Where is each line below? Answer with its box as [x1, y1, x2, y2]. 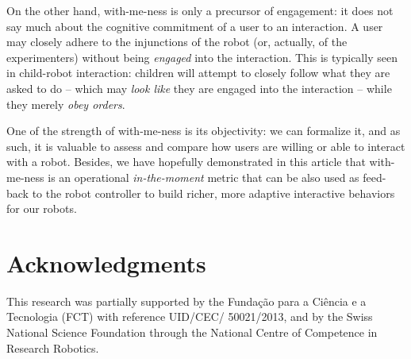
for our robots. [6, 200, 77, 217]
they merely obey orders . [6, 95, 125, 112]
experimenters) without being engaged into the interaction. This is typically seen [6, 48, 398, 65]
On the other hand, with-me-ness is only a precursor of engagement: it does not [6, 2, 394, 18]
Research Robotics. [6, 339, 99, 356]
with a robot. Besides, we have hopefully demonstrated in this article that [6, 153, 366, 170]
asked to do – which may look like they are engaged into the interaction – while [6, 79, 392, 96]
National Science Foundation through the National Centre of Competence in [6, 324, 378, 341]
